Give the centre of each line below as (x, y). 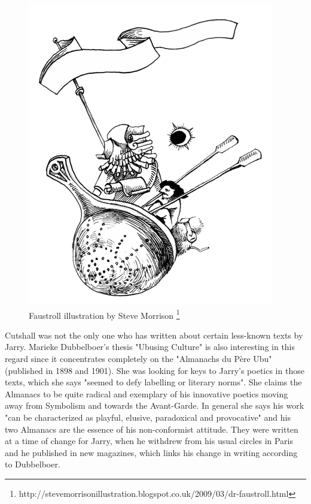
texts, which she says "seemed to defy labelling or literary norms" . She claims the (153, 382)
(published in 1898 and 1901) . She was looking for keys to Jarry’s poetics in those (155, 370)
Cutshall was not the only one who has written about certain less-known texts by (154, 335)
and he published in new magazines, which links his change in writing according (151, 452)
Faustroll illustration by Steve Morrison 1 (104, 314)
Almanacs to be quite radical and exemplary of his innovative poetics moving (147, 393)
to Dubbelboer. (33, 464)
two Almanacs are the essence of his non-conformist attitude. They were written (152, 429)
